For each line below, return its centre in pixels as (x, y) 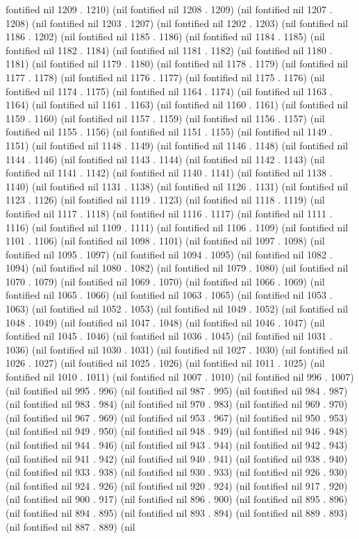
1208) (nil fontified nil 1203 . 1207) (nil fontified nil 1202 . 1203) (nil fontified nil (177, 23)
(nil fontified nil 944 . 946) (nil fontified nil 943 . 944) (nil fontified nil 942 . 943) (177, 445)
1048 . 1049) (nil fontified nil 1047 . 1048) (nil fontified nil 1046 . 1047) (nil (165, 322)
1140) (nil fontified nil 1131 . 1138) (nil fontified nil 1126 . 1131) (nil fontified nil (177, 186)
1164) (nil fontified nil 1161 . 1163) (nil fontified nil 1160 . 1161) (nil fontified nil (177, 105)
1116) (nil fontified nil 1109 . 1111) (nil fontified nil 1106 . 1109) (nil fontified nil (177, 227)
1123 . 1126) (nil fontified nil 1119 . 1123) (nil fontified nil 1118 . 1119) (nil (165, 200)
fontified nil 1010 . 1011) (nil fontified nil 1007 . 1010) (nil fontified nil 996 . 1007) (180, 377)
